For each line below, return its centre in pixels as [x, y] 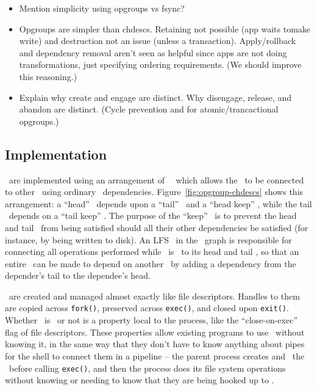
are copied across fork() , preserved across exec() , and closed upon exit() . [147, 308]
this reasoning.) [48, 76]
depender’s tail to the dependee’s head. [78, 275]
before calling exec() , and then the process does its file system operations [147, 368]
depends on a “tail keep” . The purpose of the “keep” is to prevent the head [153, 215]
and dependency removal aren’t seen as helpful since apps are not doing [153, 52]
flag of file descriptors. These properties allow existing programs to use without [155, 332]
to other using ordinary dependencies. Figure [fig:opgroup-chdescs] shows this [154, 192]
